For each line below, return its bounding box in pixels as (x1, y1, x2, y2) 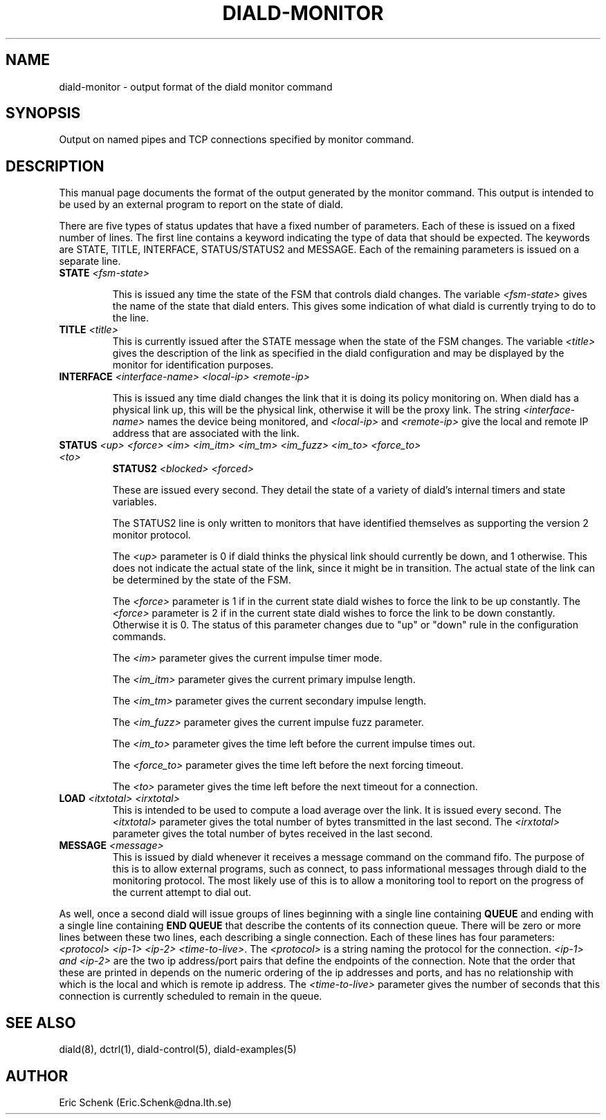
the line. (112, 312, 149, 324)
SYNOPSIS (6, 104, 81, 122)
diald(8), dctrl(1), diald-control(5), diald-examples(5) (59, 1043, 297, 1056)
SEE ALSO (6, 1014, 76, 1032)
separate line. (59, 255, 121, 268)
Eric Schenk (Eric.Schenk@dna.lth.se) (59, 1096, 232, 1108)
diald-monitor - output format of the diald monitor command (59, 80, 333, 93)
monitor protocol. (112, 529, 191, 541)
